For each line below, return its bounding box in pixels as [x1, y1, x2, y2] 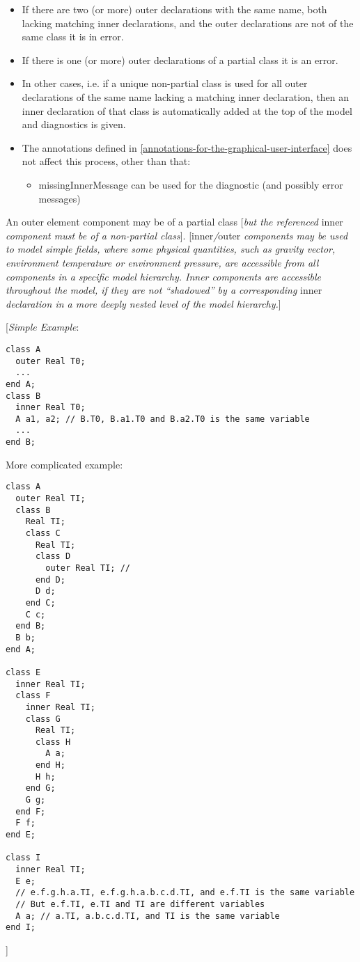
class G [25, 713, 61, 724]
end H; [35, 760, 65, 771]
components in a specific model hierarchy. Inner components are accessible [6, 269, 322, 283]
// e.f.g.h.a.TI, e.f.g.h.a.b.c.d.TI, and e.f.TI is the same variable [15, 888, 355, 898]
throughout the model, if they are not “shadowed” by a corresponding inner [6, 283, 322, 297]
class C [25, 528, 61, 538]
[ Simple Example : [6, 320, 79, 334]
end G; [25, 783, 56, 794]
